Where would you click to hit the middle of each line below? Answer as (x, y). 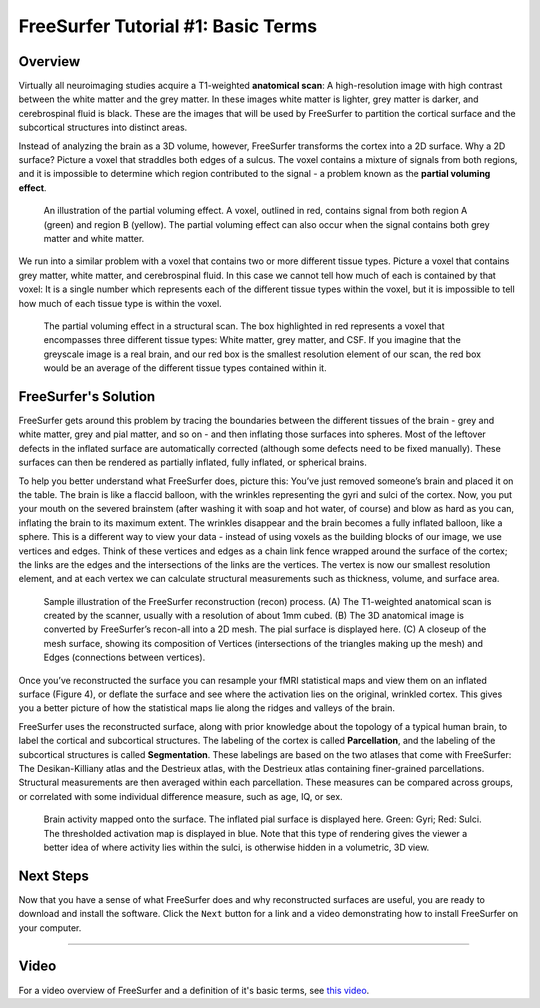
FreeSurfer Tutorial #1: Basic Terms (168, 26)
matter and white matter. (94, 238)
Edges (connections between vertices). (124, 657)
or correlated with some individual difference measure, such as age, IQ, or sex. (181, 796)
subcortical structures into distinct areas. (103, 127)
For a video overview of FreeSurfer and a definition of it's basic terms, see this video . (194, 990)
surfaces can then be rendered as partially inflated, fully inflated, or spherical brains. (192, 462)
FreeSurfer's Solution (87, 396)
